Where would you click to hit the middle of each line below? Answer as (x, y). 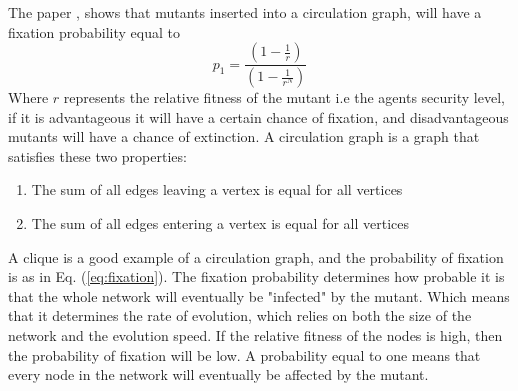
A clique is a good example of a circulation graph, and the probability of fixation (256, 256)
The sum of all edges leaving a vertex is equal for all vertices (217, 189)
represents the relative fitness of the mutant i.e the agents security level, (284, 97)
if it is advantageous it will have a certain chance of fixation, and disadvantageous (258, 116)
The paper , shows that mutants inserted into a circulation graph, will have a (245, 12)
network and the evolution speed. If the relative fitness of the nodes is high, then (255, 335)
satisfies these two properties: (97, 155)
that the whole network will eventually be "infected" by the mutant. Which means (259, 295)
